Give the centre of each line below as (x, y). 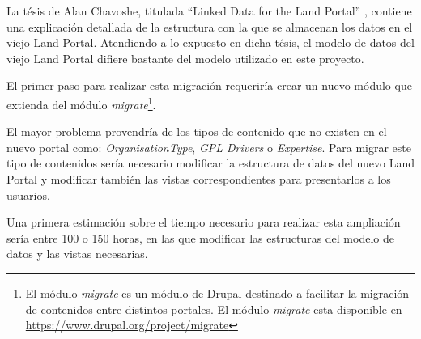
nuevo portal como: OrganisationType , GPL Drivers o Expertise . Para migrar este (209, 147)
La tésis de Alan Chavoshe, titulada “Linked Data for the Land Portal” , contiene (209, 11)
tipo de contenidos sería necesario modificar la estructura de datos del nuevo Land (210, 163)
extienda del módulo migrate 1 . (81, 103)
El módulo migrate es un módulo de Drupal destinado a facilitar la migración (217, 292)
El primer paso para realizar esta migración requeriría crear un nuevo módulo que (209, 85)
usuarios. (28, 195)
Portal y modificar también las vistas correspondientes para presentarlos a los (199, 179)
